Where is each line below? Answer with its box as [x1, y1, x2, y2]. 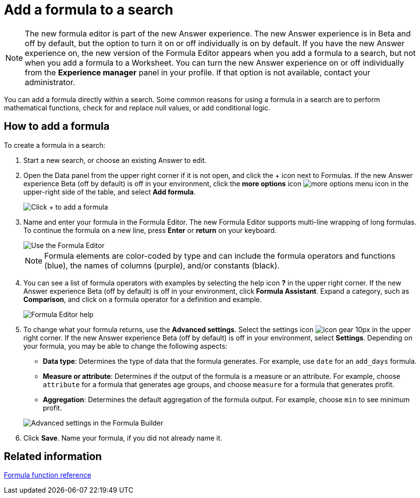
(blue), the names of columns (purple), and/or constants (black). [44, 260, 280, 270]
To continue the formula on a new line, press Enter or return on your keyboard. [23, 226, 277, 234]
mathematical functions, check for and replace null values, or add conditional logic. [4, 103, 271, 112]
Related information [4, 450, 102, 463]
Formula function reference [4, 471, 91, 480]
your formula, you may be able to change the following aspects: [23, 341, 227, 350]
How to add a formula [4, 120, 110, 133]
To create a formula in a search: [4, 141, 106, 149]
